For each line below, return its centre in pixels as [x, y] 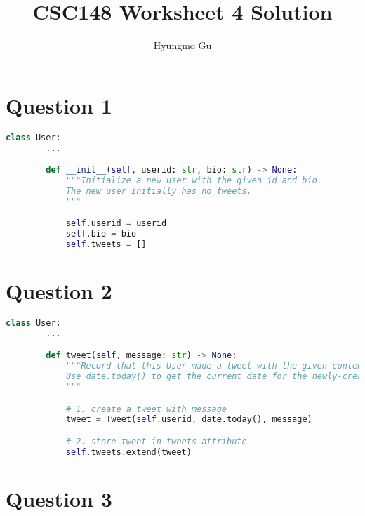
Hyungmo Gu [182, 45]
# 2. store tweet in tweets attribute [156, 441]
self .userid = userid [116, 224]
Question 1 [59, 105]
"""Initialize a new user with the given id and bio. [194, 180]
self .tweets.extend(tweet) [128, 452]
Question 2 [59, 291]
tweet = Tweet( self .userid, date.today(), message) [189, 419]
